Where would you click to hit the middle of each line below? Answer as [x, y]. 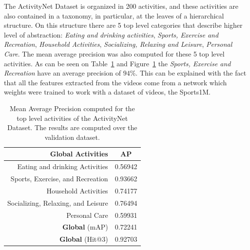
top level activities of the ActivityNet [72, 118]
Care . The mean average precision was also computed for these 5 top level [114, 53]
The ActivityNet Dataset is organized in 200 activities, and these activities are [121, 6]
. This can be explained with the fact [191, 73]
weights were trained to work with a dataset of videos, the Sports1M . [107, 92]
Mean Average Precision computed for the [72, 108]
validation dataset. [72, 137]
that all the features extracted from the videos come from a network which [115, 82]
